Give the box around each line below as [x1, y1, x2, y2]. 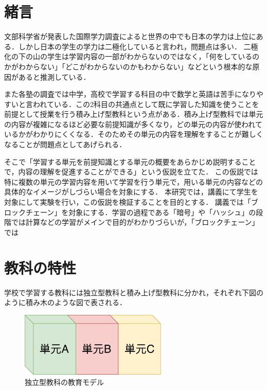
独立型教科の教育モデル [25, 377, 104, 387]
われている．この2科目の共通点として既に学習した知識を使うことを [32, 98, 259, 109]
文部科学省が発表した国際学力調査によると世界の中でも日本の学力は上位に [4, 31, 256, 42]
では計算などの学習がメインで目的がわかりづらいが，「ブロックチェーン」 [11, 217, 259, 227]
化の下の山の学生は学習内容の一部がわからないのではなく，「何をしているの [4, 51, 260, 62]
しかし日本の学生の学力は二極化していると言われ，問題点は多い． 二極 [18, 41, 258, 51]
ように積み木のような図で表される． [4, 297, 127, 308]
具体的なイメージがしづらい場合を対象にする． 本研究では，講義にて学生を [4, 186, 258, 197]
